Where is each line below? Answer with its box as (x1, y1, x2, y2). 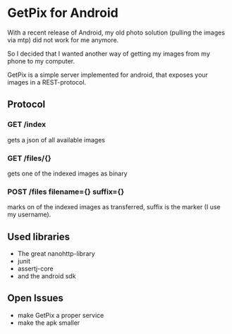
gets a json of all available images (7, 135, 106, 144)
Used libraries (7, 230, 71, 242)
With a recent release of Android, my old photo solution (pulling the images (7, 28, 226, 37)
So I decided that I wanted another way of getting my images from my (7, 49, 210, 58)
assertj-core (17, 264, 54, 273)
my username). (7, 210, 51, 219)
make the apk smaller (17, 318, 80, 327)
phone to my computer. (7, 56, 75, 65)
